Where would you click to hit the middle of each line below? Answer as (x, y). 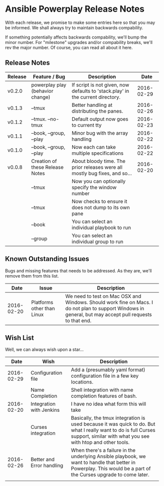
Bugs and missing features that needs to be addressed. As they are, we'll (79, 271)
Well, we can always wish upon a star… (44, 349)
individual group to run (97, 242)
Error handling (47, 466)
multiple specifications (97, 153)
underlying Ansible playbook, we (108, 456)
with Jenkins (45, 410)
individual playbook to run (101, 227)
